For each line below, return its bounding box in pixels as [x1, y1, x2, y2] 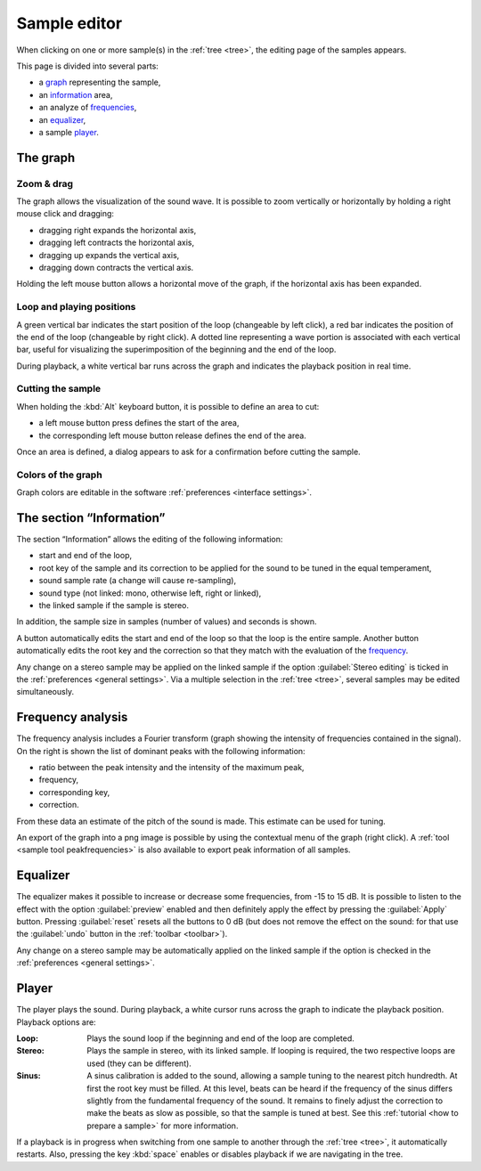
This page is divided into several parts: [16, 61, 159, 71]
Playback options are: [16, 1016, 97, 1028]
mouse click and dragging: [16, 208, 115, 219]
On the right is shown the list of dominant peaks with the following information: [16, 745, 306, 756]
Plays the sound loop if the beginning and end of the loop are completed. [86, 1033, 355, 1044]
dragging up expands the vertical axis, [38, 249, 180, 260]
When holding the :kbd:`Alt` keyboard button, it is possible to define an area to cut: [16, 401, 320, 411]
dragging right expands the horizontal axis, [38, 224, 197, 235]
